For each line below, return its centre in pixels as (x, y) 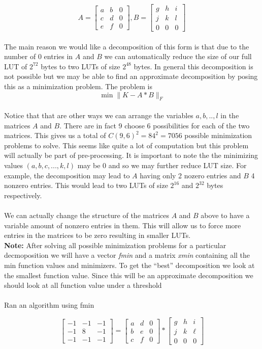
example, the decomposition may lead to (67, 175)
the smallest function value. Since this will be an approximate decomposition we (129, 275)
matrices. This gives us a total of (55, 135)
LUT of (16, 66)
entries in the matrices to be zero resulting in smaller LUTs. (97, 235)
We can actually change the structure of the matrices (87, 215)
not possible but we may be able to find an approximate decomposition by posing (131, 76)
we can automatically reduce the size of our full (178, 56)
